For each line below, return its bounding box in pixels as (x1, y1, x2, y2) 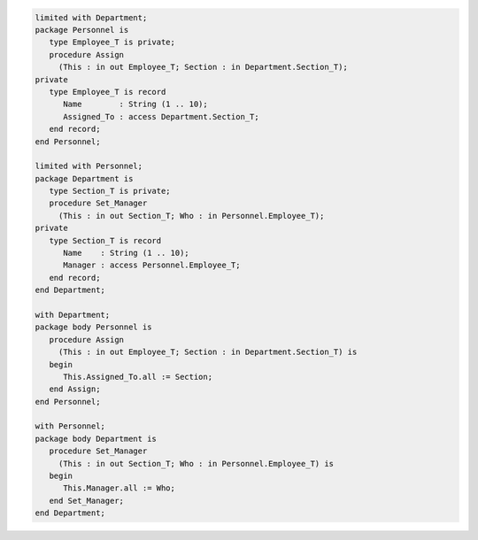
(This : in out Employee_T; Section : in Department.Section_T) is (58, 347, 358, 358)
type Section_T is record (49, 235, 162, 245)
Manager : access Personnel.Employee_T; (63, 260, 241, 270)
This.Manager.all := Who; (63, 483, 176, 493)
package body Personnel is (35, 322, 152, 332)
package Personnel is (35, 25, 129, 35)
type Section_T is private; (49, 186, 172, 197)
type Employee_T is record (49, 87, 166, 96)
